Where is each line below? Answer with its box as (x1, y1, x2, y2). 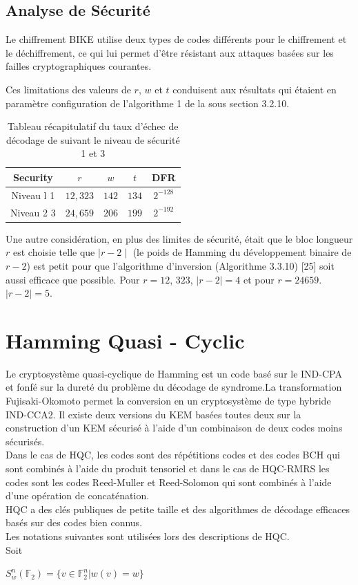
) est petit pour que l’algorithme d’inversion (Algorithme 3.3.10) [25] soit (26, 258, 335, 272)
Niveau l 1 (11, 187, 55, 202)
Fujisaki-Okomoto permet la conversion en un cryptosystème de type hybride (6, 393, 331, 408)
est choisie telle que (12, 245, 95, 259)
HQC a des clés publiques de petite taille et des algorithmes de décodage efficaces (6, 501, 350, 516)
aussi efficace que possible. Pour (6, 272, 140, 286)
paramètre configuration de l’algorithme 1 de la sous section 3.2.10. (6, 95, 290, 110)
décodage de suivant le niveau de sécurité (6, 132, 180, 147)
